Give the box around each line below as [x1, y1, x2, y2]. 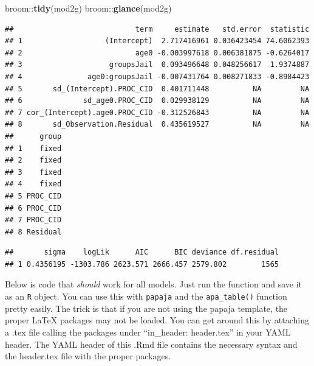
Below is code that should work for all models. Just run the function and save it [5, 278, 302, 290]
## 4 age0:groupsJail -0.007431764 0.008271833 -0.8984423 [5, 72, 310, 81]
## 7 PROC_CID [5, 216, 62, 225]
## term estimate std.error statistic [5, 24, 310, 33]
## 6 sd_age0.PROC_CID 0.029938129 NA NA [5, 96, 310, 105]
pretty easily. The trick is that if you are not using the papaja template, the [5, 301, 288, 314]
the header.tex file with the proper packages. [5, 350, 171, 362]
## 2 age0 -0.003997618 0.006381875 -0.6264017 [5, 48, 310, 57]
